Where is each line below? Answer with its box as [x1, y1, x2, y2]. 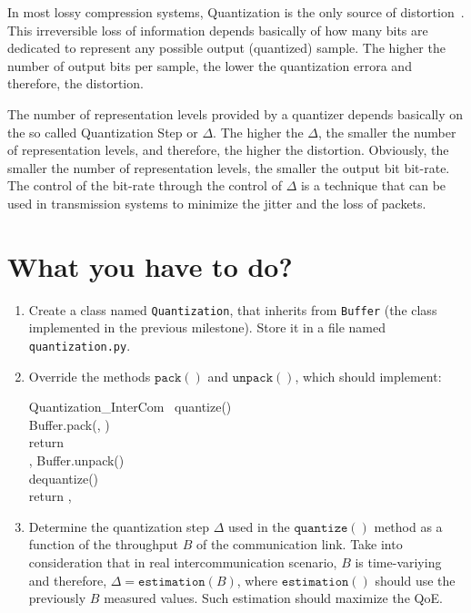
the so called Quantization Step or [7, 122, 198, 141]
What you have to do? [7, 247, 293, 284]
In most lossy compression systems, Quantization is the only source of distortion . [7, 3, 465, 21]
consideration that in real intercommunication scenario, [28, 552, 337, 571]
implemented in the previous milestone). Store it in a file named [28, 318, 386, 337]
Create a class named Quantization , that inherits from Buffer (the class [28, 300, 437, 319]
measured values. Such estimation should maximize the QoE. [104, 588, 443, 608]
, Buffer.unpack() [28, 450, 125, 469]
